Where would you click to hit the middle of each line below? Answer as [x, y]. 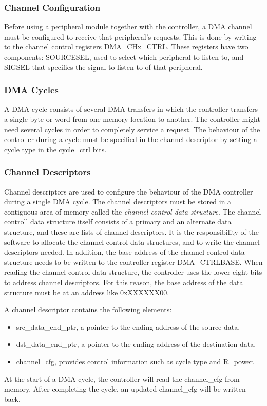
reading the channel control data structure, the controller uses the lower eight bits [133, 272]
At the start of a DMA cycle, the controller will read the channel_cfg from [122, 378]
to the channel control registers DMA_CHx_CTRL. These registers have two [126, 47]
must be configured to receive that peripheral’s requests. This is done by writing [130, 36]
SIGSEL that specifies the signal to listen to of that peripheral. [103, 67]
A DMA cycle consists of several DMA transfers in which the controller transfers [131, 109]
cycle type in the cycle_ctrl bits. [55, 149]
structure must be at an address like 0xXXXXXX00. [87, 292]
